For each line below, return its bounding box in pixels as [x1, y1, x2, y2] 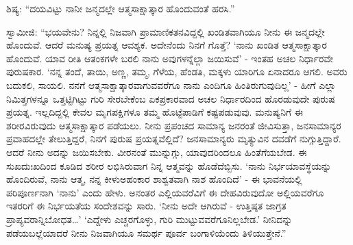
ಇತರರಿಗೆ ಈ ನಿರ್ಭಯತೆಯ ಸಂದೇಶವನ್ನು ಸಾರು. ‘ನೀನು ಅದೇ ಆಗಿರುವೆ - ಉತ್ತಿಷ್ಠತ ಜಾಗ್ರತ [6, 198, 287, 213]
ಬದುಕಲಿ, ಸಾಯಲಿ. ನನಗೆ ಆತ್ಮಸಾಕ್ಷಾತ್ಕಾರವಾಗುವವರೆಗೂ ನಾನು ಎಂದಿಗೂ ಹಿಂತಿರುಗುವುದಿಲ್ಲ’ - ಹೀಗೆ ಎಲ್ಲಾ [6, 77, 336, 92]
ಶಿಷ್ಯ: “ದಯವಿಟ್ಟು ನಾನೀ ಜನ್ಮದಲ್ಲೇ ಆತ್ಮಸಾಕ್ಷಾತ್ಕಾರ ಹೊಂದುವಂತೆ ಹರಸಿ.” [6, 1, 235, 15]
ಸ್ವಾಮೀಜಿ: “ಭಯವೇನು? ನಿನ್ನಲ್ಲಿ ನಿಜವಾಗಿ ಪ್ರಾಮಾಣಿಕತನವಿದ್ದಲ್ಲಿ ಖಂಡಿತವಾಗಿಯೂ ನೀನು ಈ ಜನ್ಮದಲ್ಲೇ [6, 24, 325, 38]
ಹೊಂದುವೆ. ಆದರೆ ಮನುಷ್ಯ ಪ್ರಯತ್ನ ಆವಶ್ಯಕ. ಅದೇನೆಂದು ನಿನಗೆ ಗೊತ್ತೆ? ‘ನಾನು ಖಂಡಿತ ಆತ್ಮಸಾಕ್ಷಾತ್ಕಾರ [6, 38, 327, 52]
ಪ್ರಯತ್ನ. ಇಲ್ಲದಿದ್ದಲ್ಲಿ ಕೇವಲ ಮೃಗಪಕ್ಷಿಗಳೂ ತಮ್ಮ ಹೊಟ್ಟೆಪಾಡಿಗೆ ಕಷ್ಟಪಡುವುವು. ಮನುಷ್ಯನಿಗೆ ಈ [6, 105, 303, 119]
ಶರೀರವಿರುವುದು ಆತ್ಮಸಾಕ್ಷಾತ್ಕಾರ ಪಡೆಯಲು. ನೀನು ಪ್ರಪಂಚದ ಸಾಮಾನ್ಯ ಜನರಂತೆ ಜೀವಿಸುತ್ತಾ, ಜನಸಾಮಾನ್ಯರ [6, 118, 341, 132]
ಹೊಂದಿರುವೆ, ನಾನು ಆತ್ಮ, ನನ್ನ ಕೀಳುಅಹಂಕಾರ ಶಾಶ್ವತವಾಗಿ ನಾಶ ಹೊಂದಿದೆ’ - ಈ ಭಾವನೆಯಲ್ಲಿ [6, 172, 302, 186]
